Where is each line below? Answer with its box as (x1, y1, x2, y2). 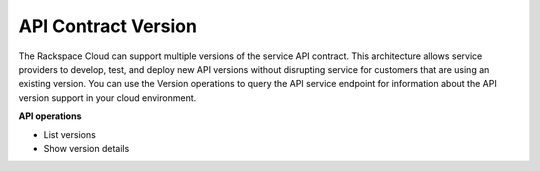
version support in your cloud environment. (18, 91, 197, 104)
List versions (43, 128, 97, 140)
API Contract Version (18, 15, 197, 37)
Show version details (43, 142, 130, 154)
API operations (18, 110, 82, 122)
